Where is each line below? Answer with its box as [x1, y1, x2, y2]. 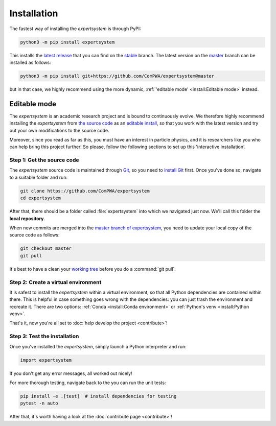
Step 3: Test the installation [9, 333, 79, 340]
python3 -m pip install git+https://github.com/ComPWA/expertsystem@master [20, 73, 215, 79]
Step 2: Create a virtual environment [9, 278, 102, 286]
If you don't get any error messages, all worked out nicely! [9, 370, 132, 376]
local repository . [9, 215, 45, 222]
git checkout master [20, 246, 72, 251]
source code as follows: [9, 232, 60, 238]
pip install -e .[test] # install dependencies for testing [20, 393, 177, 399]
